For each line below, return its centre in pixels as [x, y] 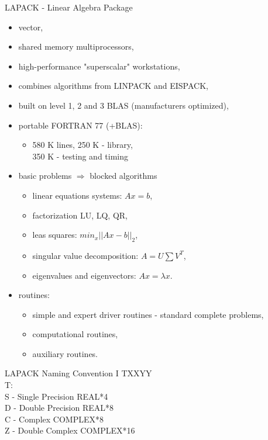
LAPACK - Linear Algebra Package [69, 7]
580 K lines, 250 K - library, [83, 145]
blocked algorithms [123, 176]
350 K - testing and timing [80, 156]
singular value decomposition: [85, 255]
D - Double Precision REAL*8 [59, 408]
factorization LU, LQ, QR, [80, 215]
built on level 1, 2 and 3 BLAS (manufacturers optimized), [123, 105]
